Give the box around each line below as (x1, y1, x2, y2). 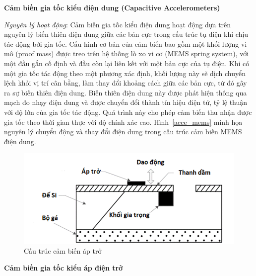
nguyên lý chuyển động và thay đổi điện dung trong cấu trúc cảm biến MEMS (4, 126, 242, 137)
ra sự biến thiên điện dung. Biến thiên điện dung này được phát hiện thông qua (4, 87, 247, 97)
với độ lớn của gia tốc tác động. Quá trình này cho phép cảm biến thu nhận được (4, 106, 252, 117)
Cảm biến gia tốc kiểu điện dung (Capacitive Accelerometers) (4, 2, 220, 12)
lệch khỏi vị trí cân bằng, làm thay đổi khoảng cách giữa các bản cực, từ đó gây (4, 78, 247, 88)
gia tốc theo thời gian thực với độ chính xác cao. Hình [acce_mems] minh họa (4, 116, 243, 127)
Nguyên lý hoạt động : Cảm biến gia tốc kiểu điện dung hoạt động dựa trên (4, 19, 231, 29)
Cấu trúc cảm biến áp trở (24, 246, 102, 256)
